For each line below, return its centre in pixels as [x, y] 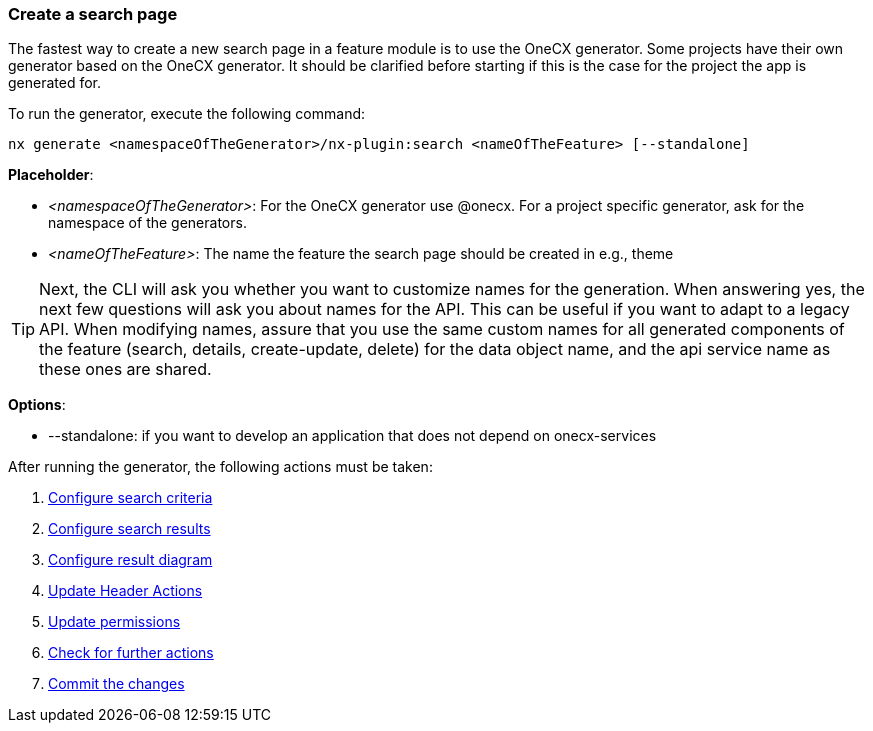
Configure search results [129, 529]
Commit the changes [116, 684]
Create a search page [93, 14]
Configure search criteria [130, 498]
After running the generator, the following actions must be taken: [220, 467]
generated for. [55, 83]
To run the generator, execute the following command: [187, 114]
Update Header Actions [125, 591]
